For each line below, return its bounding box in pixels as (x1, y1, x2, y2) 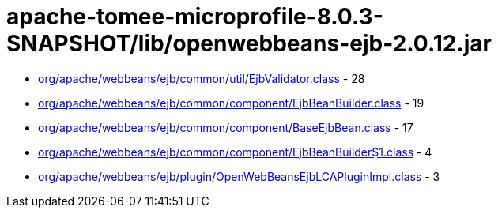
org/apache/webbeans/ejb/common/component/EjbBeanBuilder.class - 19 (38, 96, 424, 110)
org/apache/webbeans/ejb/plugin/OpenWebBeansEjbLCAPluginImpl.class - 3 (38, 169, 440, 183)
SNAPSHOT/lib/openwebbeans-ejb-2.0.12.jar (6, 30, 492, 57)
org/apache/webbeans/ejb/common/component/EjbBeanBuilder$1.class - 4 (38, 145, 432, 159)
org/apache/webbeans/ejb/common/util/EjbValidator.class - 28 (38, 71, 365, 85)
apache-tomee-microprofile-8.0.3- (6, 3, 383, 30)
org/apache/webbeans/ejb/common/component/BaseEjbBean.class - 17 (38, 120, 413, 134)
